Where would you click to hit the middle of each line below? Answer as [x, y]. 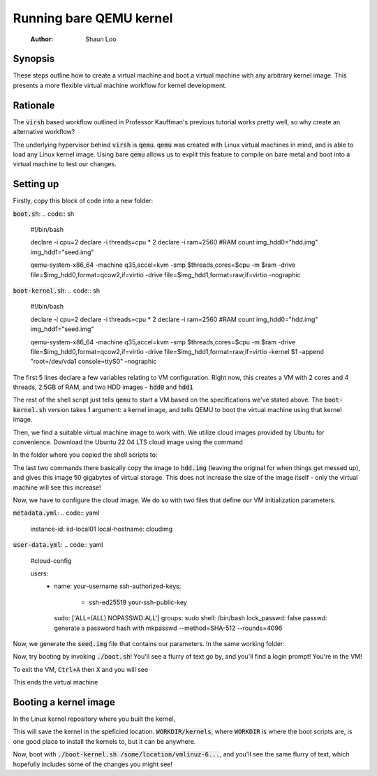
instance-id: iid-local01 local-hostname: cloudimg [102, 529]
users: [39, 573]
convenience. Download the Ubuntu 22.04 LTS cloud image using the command [128, 442]
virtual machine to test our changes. [65, 164]
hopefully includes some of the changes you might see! [93, 764]
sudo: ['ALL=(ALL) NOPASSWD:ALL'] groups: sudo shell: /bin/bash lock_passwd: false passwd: [191, 618]
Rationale [34, 105]
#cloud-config [51, 561]
